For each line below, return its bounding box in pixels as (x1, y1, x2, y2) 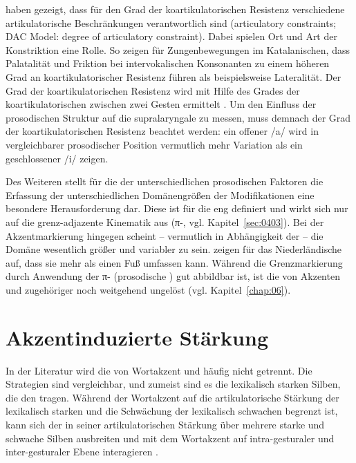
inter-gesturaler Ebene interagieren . (6, 444, 158, 459)
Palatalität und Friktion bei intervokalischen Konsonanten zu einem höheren (6, 56, 330, 70)
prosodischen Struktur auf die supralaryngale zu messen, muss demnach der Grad (6, 110, 351, 124)
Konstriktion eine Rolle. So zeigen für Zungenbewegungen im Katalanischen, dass (6, 42, 350, 57)
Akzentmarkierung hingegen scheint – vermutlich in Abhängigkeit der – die (6, 228, 324, 243)
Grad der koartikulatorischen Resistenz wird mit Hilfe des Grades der (6, 83, 300, 97)
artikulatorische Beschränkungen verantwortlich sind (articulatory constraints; (6, 15, 337, 30)
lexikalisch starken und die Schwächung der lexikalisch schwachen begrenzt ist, (6, 404, 338, 418)
